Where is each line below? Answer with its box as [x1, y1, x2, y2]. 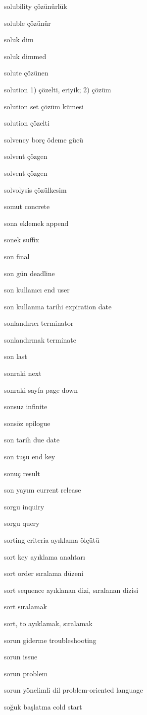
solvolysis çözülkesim [4, 184, 67, 195]
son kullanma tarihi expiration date [4, 301, 112, 311]
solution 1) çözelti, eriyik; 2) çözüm [4, 84, 111, 94]
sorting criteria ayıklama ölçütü [4, 535, 99, 545]
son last [4, 351, 27, 361]
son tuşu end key [4, 451, 55, 462]
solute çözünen [4, 68, 49, 78]
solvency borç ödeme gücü [4, 134, 83, 144]
